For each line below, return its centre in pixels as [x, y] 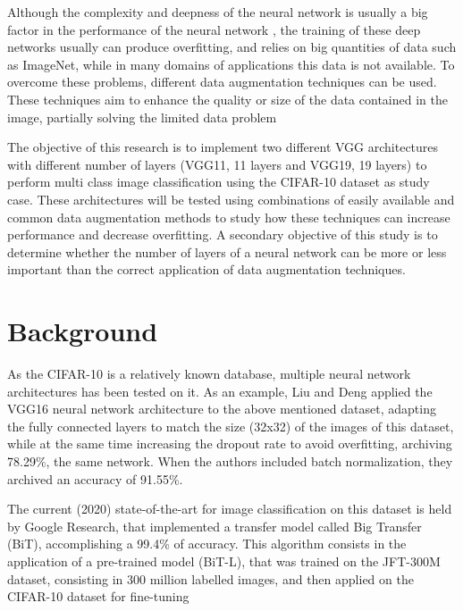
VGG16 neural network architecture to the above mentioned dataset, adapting [222, 409]
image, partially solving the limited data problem [142, 117]
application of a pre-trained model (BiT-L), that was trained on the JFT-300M [224, 561]
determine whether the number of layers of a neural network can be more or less [227, 251]
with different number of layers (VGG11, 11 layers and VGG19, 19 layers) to [217, 164]
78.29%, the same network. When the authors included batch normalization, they [230, 461]
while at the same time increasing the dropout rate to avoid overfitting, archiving [230, 444]
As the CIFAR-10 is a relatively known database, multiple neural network [209, 374]
